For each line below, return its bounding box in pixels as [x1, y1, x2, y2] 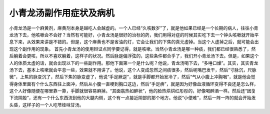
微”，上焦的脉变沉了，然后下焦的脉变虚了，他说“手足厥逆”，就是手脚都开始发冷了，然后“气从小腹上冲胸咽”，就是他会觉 [9, 74, 255, 80]
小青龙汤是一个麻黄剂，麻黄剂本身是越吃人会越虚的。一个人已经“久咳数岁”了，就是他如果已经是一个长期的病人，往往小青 [9, 25, 258, 31]
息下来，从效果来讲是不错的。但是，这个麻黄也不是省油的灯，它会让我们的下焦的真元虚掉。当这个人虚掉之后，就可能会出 [9, 39, 259, 45]
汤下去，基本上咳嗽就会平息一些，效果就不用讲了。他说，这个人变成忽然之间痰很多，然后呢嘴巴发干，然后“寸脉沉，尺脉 [9, 66, 257, 72]
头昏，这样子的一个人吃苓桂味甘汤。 [9, 101, 84, 107]
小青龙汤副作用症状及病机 [9, 7, 115, 18]
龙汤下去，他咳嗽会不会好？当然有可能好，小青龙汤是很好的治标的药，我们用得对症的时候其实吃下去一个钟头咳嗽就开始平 [9, 31, 259, 37]
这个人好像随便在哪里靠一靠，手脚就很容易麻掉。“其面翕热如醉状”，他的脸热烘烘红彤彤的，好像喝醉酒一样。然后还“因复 [9, 88, 256, 94]
